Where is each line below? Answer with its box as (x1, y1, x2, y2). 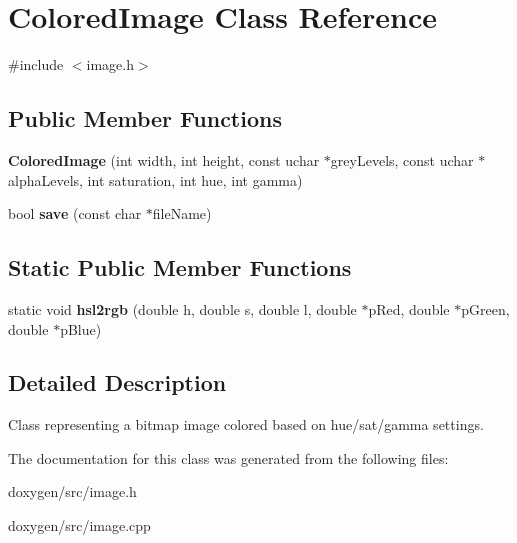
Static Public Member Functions (8, 252, 352, 283)
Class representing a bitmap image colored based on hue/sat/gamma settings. (8, 414, 484, 435)
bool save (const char (8, 203, 142, 224)
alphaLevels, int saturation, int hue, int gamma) (8, 169, 303, 190)
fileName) (152, 203, 212, 224)
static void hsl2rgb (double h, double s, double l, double (8, 298, 357, 319)
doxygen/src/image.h (8, 481, 137, 502)
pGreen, (461, 298, 510, 319)
